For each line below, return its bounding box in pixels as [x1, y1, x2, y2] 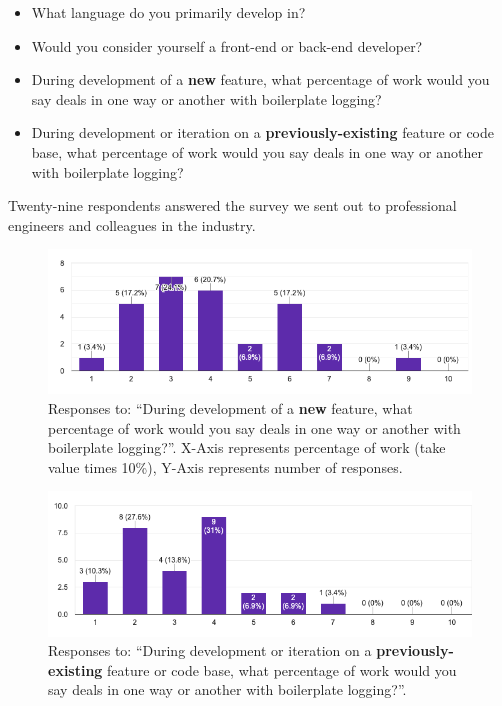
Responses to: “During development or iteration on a [48, 640, 372, 661]
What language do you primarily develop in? [31, 2, 306, 22]
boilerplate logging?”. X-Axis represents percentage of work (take [48, 437, 446, 458]
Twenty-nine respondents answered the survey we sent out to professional [8, 195, 457, 216]
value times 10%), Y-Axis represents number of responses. [48, 456, 403, 477]
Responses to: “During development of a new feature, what [48, 398, 413, 419]
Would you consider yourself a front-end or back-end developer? [31, 35, 423, 56]
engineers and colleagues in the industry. [8, 214, 256, 235]
